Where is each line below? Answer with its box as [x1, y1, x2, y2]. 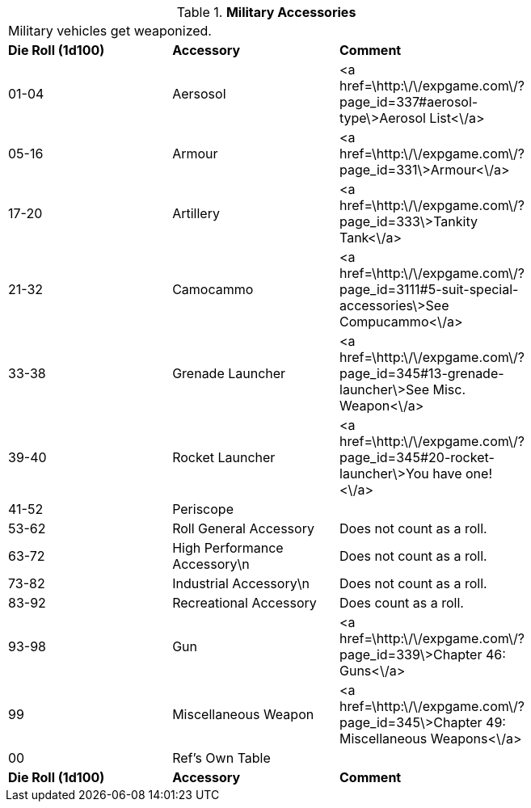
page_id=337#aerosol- [339, 94, 478, 110]
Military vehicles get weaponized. [8, 23, 212, 39]
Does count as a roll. [339, 595, 464, 611]
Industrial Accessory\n [172, 575, 310, 591]
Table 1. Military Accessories [176, 4, 356, 20]
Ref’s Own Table [172, 750, 271, 766]
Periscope [172, 501, 234, 517]
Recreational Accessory [172, 595, 317, 611]
